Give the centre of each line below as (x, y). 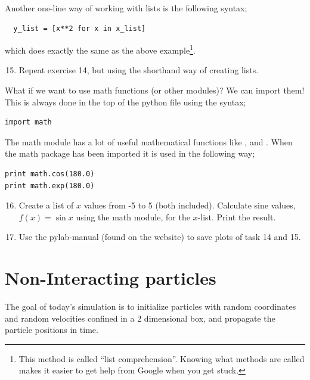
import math (28, 122)
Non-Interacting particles (111, 278)
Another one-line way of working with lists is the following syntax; (126, 8)
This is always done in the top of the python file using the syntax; (125, 102)
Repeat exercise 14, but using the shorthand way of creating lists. (139, 70)
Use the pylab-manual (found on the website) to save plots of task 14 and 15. (160, 237)
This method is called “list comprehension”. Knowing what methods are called (162, 358)
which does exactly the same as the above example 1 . (100, 49)
